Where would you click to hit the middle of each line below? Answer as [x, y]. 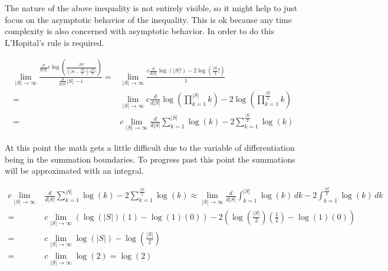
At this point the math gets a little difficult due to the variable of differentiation [150, 147]
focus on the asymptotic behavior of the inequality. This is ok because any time [148, 19]
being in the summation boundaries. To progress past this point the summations [150, 159]
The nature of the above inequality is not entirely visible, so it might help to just [151, 8]
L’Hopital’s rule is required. [55, 42]
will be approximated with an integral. [74, 171]
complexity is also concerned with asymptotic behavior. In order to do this [140, 31]
